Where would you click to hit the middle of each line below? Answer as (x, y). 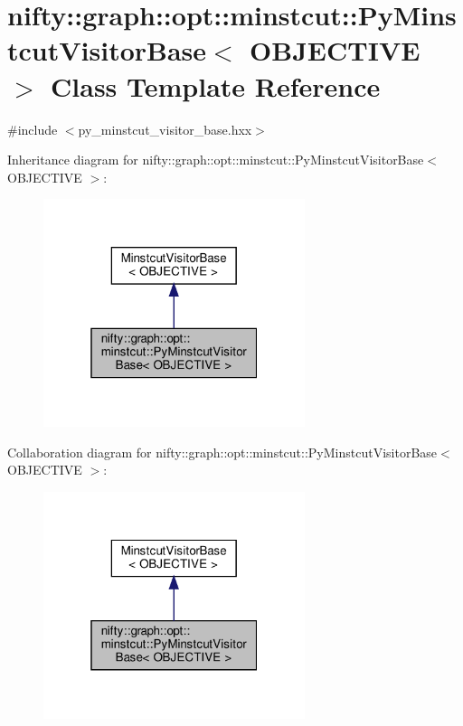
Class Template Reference (216, 85)
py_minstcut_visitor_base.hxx (165, 129)
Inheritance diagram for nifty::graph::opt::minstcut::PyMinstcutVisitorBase (216, 160)
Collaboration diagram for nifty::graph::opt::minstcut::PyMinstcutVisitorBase (222, 452)
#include (33, 129)
